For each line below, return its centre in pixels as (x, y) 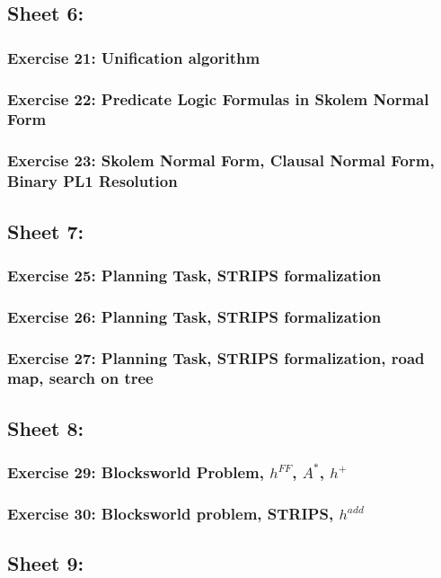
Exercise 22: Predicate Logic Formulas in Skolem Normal (218, 98)
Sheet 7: (46, 231)
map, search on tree (80, 378)
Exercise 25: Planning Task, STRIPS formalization (194, 275)
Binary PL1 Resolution (93, 181)
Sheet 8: (46, 427)
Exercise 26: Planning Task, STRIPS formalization (194, 316)
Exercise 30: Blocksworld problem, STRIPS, (171, 513)
